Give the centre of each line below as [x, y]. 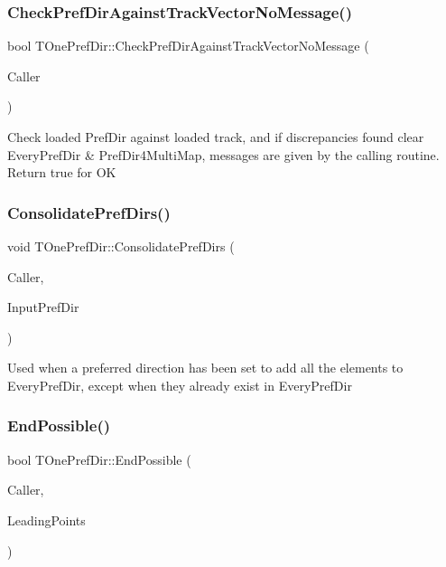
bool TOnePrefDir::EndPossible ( [99, 459]
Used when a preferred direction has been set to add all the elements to [205, 368]
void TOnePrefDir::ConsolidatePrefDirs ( [121, 246]
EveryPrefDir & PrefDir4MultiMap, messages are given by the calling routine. [223, 154]
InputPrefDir [43, 307]
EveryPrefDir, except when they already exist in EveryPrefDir [180, 385]
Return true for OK [62, 172]
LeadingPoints [46, 520]
